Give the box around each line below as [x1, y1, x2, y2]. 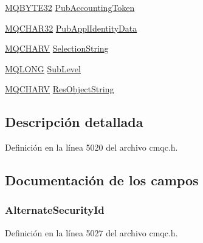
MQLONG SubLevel [5, 62, 81, 75]
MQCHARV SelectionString [5, 42, 109, 55]
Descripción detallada [5, 112, 143, 131]
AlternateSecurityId [5, 202, 105, 217]
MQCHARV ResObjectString [5, 83, 114, 95]
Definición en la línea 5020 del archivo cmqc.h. [5, 141, 178, 154]
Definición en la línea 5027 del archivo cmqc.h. [5, 226, 178, 239]
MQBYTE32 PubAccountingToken [5, 1, 135, 13]
